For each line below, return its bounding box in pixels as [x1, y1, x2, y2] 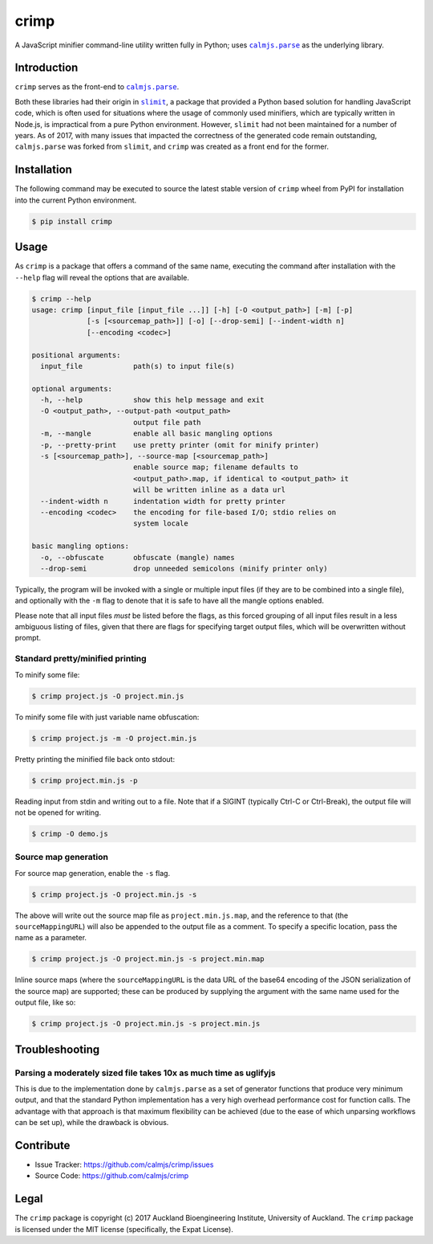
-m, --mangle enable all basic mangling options [40, 429, 273, 438]
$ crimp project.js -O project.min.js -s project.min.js [31, 1019, 261, 1029]
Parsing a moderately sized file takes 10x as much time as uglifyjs [14, 1067, 276, 1078]
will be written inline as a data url [132, 485, 286, 494]
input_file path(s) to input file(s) [40, 362, 236, 370]
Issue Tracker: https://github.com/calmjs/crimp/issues [34, 1160, 214, 1169]
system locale [132, 519, 188, 528]
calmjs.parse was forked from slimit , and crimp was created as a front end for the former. [14, 141, 329, 152]
